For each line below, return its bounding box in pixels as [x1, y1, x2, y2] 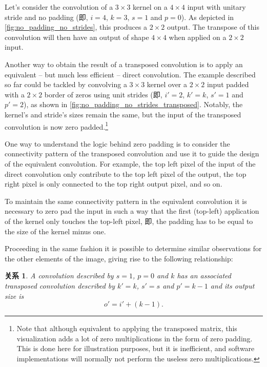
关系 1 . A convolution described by [5, 270, 114, 281]
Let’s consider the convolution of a [5, 2, 113, 12]
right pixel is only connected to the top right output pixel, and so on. [5, 178, 222, 189]
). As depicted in [181, 11, 234, 22]
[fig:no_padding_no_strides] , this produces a [5, 22, 148, 32]
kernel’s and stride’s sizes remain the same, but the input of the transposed [5, 109, 241, 119]
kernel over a [147, 79, 188, 90]
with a [5, 89, 25, 99]
